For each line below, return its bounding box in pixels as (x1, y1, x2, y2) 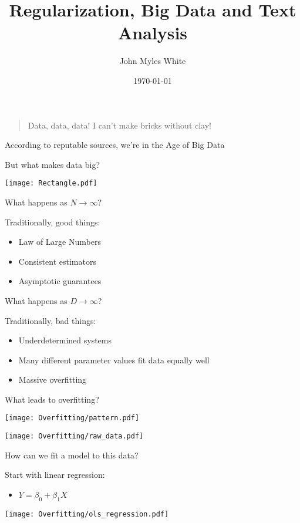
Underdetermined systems (18, 334, 112, 346)
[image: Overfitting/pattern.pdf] (5, 414, 140, 423)
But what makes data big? (5, 158, 100, 170)
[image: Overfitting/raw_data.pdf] (5, 432, 144, 441)
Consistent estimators (18, 255, 96, 267)
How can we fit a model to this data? (5, 448, 139, 461)
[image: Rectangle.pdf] (5, 179, 97, 188)
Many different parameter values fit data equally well (18, 353, 210, 366)
